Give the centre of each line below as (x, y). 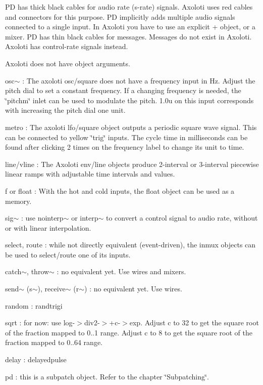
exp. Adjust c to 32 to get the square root (194, 323)
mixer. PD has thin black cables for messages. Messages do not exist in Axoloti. (128, 36)
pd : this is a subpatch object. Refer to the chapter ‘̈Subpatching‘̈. (107, 376)
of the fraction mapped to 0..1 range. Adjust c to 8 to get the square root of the (129, 332)
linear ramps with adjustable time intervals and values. (90, 174)
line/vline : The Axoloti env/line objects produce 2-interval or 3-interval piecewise (132, 164)
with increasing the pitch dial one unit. (65, 110)
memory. (18, 201)
